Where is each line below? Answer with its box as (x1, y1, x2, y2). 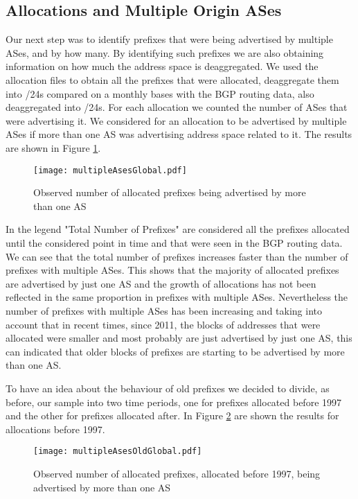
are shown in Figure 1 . (6, 140, 101, 155)
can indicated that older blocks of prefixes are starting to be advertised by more (6, 344, 345, 358)
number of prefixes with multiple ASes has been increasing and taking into (6, 303, 323, 317)
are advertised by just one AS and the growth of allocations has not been (6, 276, 316, 290)
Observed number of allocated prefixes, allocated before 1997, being (33, 466, 321, 480)
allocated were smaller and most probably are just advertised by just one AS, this (6, 331, 352, 345)
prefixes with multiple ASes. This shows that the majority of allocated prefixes (6, 263, 339, 277)
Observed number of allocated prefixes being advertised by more (33, 185, 306, 200)
